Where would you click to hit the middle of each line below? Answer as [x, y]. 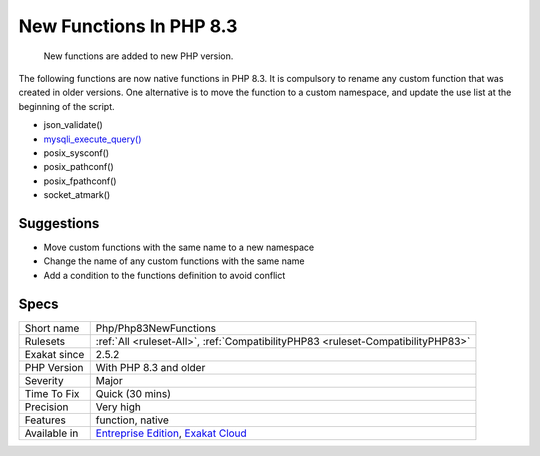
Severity [44, 380]
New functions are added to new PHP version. [138, 56]
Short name [52, 328]
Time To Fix [52, 393]
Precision [46, 407]
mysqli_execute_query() [92, 139]
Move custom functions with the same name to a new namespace [179, 247]
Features [45, 420]
